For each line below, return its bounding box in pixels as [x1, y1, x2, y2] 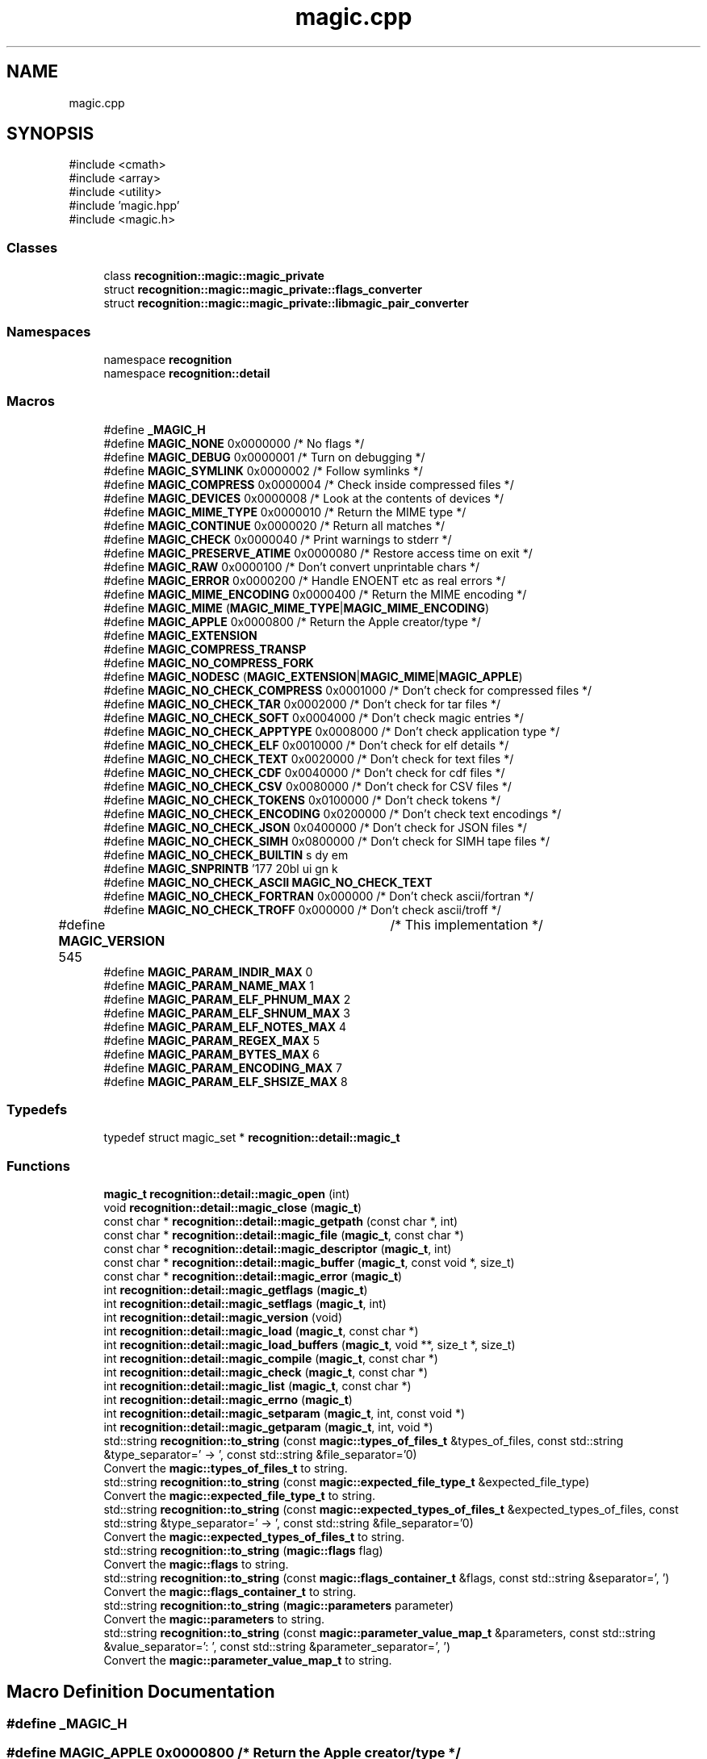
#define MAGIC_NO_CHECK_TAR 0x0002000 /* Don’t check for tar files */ [103, 696, 501, 711]
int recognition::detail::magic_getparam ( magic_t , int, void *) [103, 1420, 433, 1435]
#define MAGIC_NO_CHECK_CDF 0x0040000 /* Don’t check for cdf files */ [103, 765, 505, 779]
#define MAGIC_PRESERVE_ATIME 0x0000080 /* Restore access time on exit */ [103, 545, 533, 560]
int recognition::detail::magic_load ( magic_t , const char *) [103, 1324, 419, 1339]
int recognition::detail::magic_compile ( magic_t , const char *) [103, 1352, 438, 1366]
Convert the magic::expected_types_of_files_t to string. [103, 1530, 405, 1544]
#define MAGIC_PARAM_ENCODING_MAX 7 [103, 1060, 343, 1075]
